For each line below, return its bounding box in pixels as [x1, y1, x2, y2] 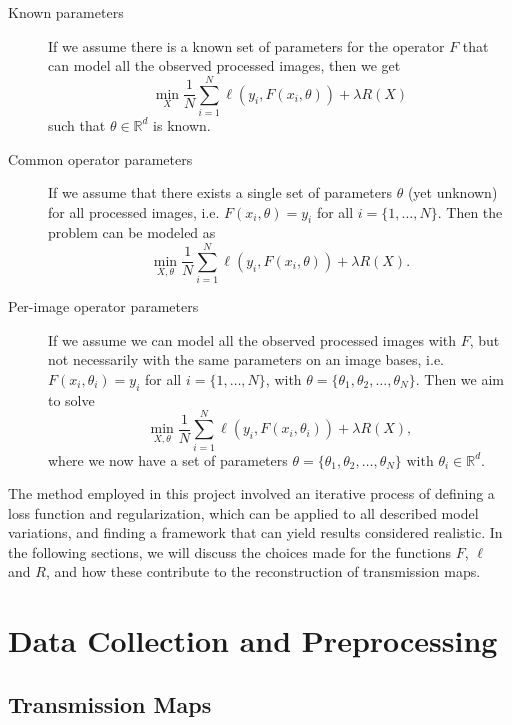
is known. [153, 114, 211, 135]
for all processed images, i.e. [48, 201, 220, 222]
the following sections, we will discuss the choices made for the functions [8, 541, 452, 562]
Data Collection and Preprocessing [8, 620, 498, 661]
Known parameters [8, 2, 124, 22]
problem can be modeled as [48, 222, 216, 243]
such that [48, 114, 106, 135]
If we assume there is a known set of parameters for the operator [48, 35, 445, 56]
